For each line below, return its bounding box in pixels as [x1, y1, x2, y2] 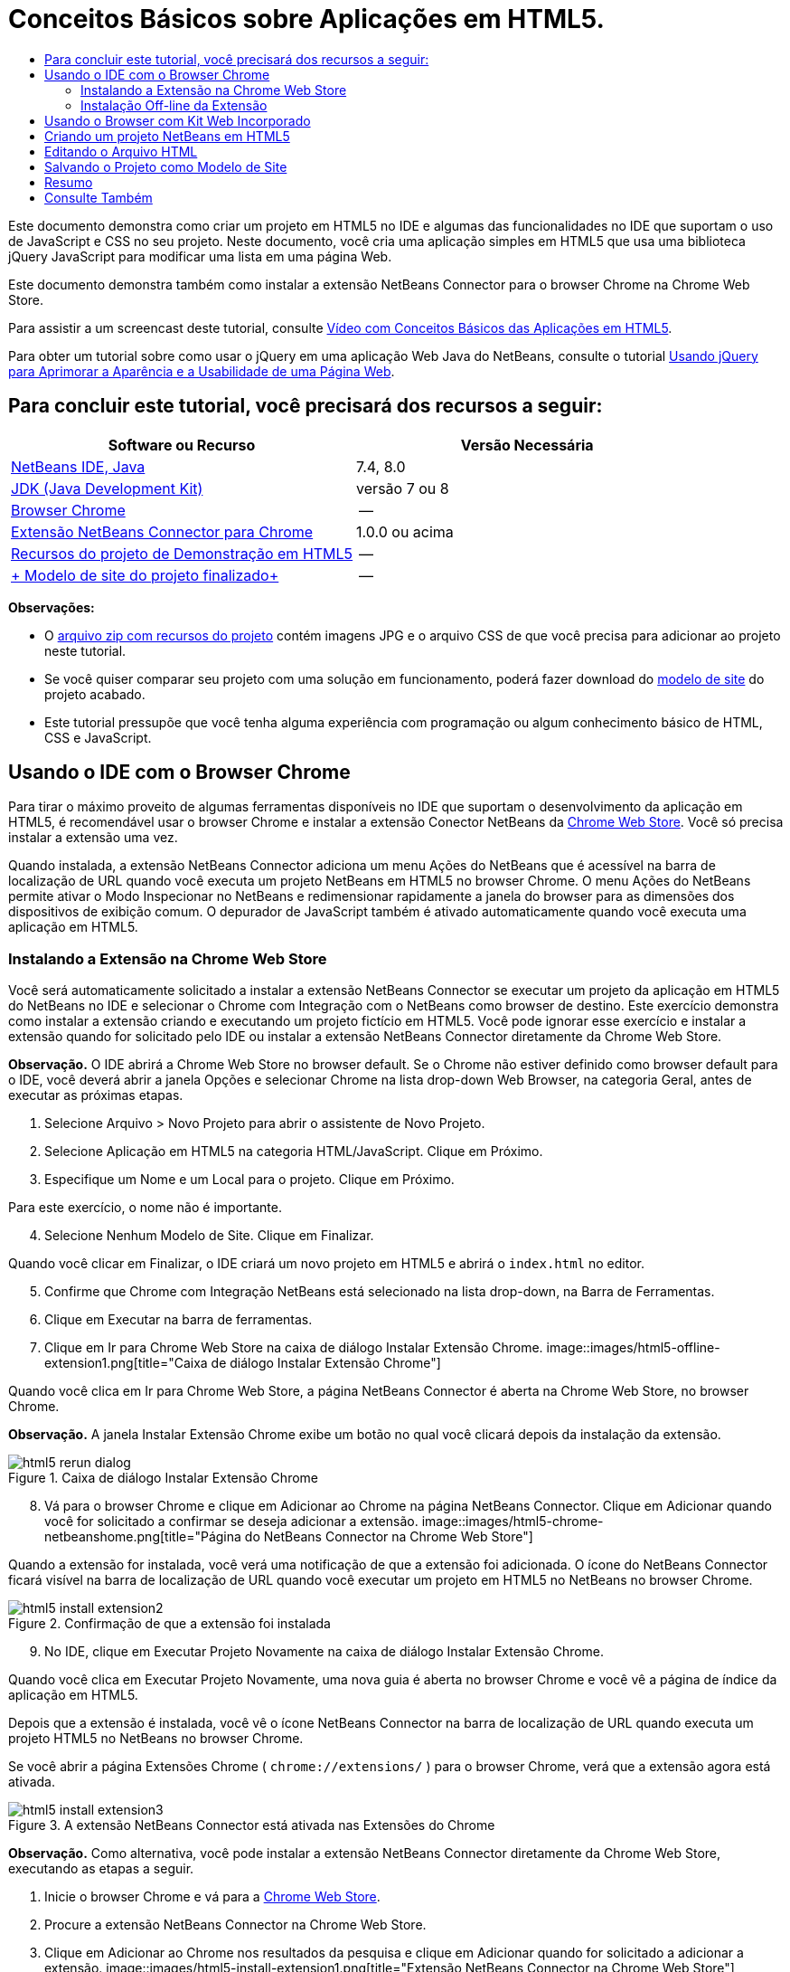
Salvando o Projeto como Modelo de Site [44, 158, 287, 175]
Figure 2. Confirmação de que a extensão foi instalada [8, 1616, 331, 1632]
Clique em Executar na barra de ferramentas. [44, 1312, 313, 1328]
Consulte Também [44, 189, 153, 205]
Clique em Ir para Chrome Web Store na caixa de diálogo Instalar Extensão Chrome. [44, 1340, 543, 1356]
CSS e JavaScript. [44, 729, 152, 745]
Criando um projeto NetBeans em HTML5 [44, 128, 290, 144]
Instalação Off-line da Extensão [80, 97, 268, 113]
